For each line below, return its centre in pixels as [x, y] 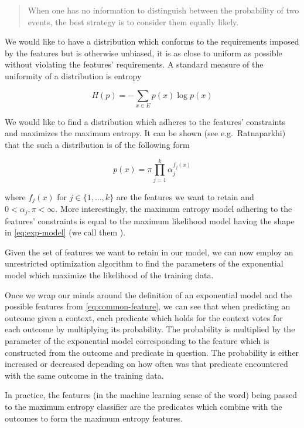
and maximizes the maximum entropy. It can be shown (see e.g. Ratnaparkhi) [145, 133]
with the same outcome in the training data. [84, 375]
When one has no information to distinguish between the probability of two [163, 10]
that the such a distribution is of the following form [97, 145]
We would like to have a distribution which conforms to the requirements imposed [152, 41]
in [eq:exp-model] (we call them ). [65, 232]
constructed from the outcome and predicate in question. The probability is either [152, 352]
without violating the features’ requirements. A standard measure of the [134, 64]
